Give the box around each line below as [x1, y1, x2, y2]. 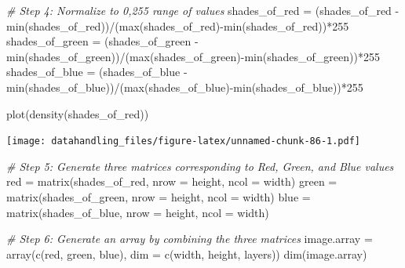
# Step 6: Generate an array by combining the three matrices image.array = [6, 230, 373, 247]
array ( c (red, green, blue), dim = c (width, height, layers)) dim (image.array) [6, 245, 367, 262]
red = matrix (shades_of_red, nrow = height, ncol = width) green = [6, 173, 337, 190]
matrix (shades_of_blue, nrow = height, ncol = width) [6, 204, 269, 220]
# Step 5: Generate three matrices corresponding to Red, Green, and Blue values [6, 158, 394, 174]
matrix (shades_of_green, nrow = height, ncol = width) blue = [6, 189, 311, 205]
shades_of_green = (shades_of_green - [6, 33, 199, 49]
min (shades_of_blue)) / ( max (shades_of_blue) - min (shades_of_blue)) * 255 [6, 78, 363, 95]
